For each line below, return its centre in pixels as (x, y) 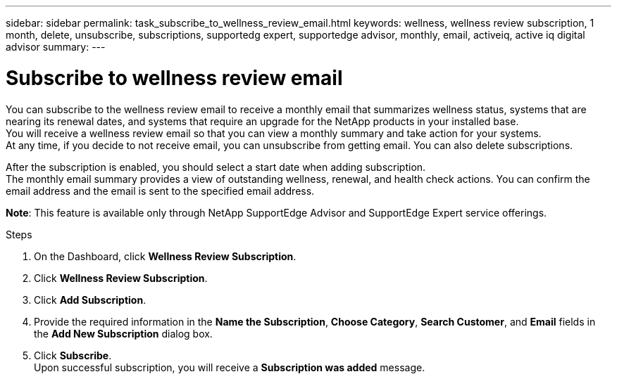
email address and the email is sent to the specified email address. (160, 191)
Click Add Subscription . (90, 300)
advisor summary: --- (56, 47)
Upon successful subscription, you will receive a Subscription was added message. (230, 367)
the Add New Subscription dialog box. (123, 333)
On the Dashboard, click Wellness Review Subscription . (165, 256)
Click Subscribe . (73, 355)
